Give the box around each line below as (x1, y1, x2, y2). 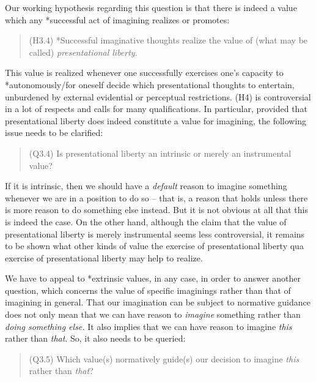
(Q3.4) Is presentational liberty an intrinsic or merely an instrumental (29, 146, 292, 159)
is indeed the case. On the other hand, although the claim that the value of (5, 215, 287, 228)
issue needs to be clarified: (5, 126, 103, 139)
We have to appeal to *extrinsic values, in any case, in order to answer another (5, 272, 301, 285)
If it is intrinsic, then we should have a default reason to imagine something (5, 179, 287, 192)
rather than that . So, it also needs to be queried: (5, 332, 186, 345)
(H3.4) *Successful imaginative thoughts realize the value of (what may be (29, 34, 308, 47)
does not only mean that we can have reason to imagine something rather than (5, 308, 301, 321)
